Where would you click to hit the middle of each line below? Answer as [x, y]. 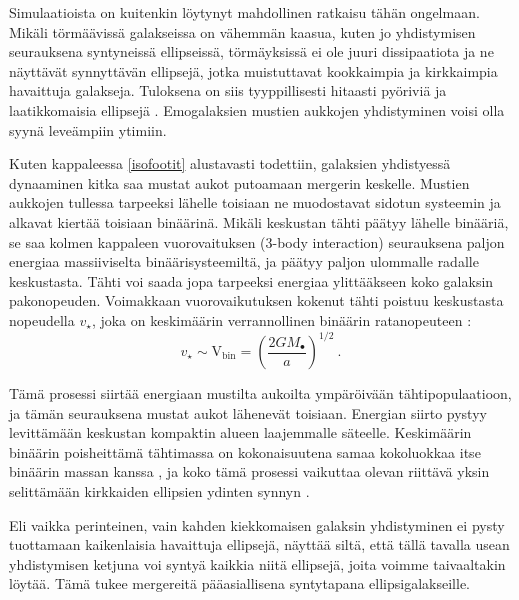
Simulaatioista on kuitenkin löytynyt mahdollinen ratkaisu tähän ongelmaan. [244, 12]
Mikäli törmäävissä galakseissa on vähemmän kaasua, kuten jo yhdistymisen [242, 31]
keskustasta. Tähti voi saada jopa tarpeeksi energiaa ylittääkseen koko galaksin [251, 280]
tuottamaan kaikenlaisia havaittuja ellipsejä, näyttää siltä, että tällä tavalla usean [259, 544]
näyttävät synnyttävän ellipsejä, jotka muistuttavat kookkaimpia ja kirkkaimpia [253, 70]
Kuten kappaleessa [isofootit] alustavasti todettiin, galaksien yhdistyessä [230, 163]
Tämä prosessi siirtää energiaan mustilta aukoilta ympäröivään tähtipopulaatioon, [260, 393]
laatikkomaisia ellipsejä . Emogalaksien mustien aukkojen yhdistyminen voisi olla [257, 109]
